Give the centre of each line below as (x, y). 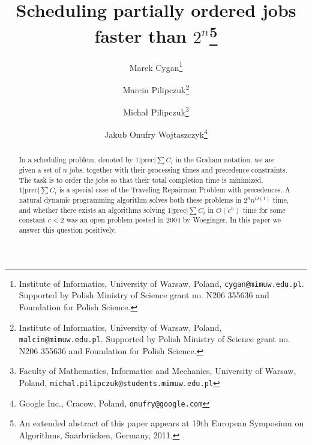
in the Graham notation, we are (225, 160)
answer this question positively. (67, 230)
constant (32, 220)
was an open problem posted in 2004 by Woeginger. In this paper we (174, 220)
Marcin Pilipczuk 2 (156, 88)
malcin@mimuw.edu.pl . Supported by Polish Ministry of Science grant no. (154, 339)
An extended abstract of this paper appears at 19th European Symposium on (161, 423)
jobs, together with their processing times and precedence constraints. (178, 170)
